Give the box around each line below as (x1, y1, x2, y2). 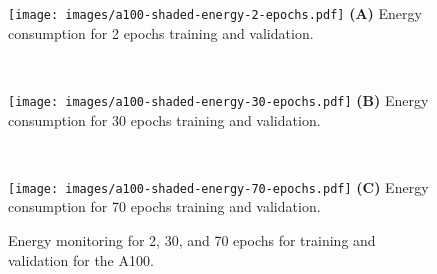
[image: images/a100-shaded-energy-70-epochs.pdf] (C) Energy (8, 176, 429, 197)
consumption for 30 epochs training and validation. (8, 109, 321, 130)
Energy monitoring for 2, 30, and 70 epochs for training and (8, 229, 376, 250)
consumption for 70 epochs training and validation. (8, 196, 321, 217)
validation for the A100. (8, 249, 154, 270)
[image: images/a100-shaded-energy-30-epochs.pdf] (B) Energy (8, 89, 429, 110)
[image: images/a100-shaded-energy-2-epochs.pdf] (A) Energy (8, 3, 422, 23)
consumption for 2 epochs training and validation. (8, 22, 314, 43)
